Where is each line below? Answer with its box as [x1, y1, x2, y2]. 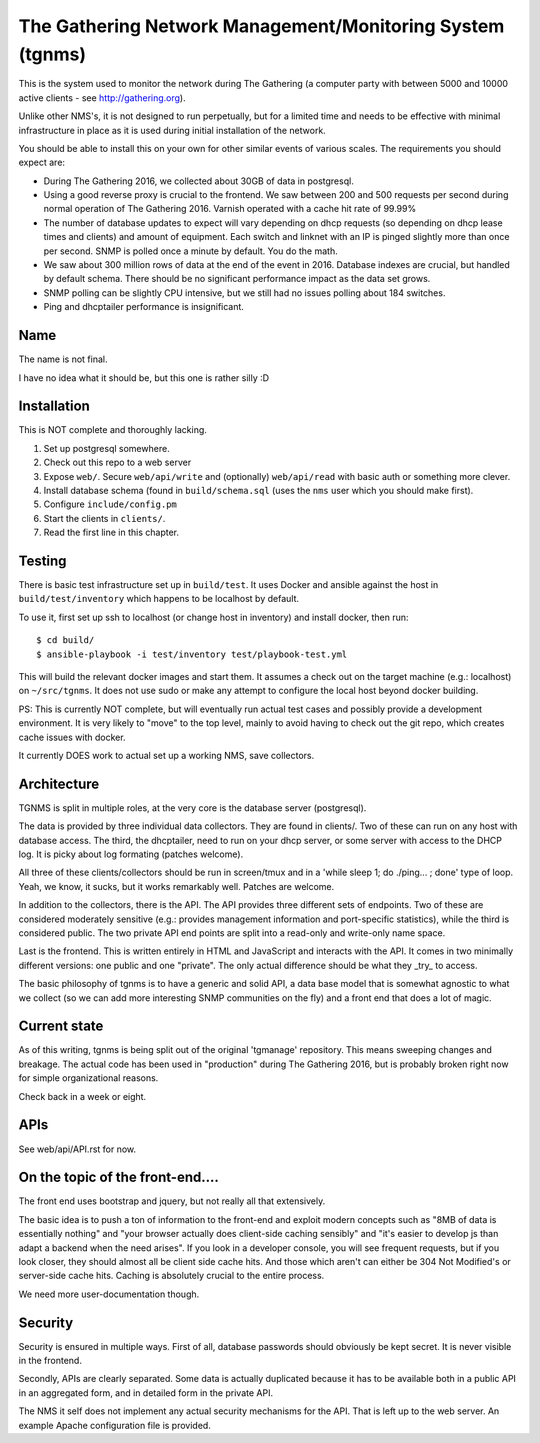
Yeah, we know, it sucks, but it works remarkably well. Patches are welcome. [18, 880, 335, 892]
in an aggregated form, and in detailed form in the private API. [18, 1386, 274, 1399]
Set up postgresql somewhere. [43, 442, 170, 454]
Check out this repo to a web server [43, 456, 192, 469]
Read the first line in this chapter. [43, 526, 180, 539]
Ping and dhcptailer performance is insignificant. [43, 301, 245, 313]
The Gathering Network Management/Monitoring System [18, 15, 505, 37]
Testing [18, 552, 67, 569]
